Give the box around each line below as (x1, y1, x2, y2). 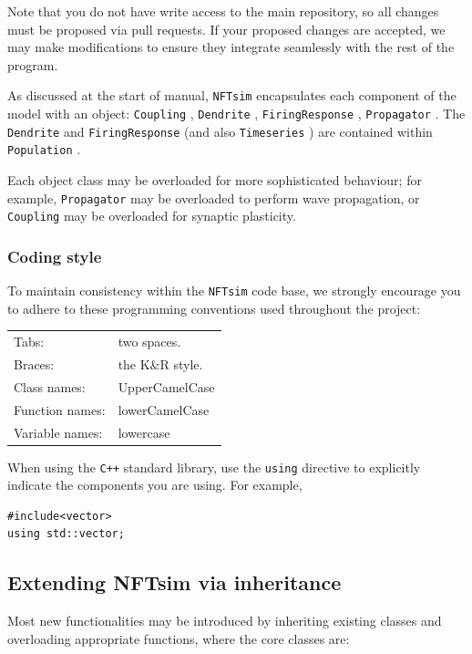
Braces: (14, 354, 55, 373)
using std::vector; (7, 527, 125, 541)
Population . (7, 140, 81, 159)
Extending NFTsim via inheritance (7, 568, 342, 597)
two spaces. (118, 332, 181, 351)
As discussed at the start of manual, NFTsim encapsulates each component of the (7, 86, 457, 105)
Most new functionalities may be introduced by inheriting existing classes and (7, 611, 442, 630)
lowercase (118, 422, 170, 441)
